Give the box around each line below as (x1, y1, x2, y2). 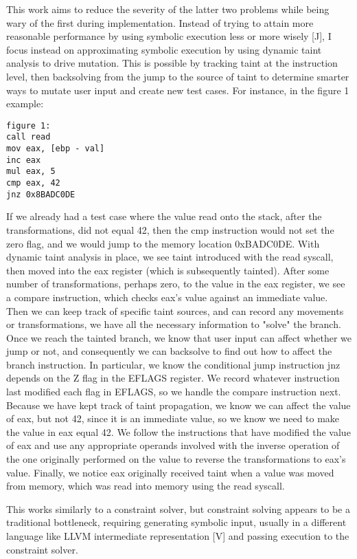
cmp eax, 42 (6, 178, 60, 188)
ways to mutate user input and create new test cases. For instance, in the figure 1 (6, 83, 349, 97)
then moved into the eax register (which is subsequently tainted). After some (6, 263, 330, 277)
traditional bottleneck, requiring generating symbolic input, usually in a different (6, 515, 347, 529)
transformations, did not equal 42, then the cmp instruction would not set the (6, 222, 334, 237)
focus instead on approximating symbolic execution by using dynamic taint (6, 42, 322, 56)
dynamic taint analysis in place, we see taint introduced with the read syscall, (6, 250, 334, 264)
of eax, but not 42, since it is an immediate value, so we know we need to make (6, 411, 340, 426)
